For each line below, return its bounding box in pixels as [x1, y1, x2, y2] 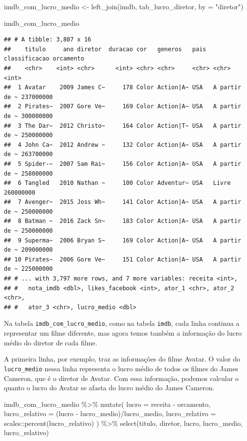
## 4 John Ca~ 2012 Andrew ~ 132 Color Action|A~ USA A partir [4, 141, 241, 148]
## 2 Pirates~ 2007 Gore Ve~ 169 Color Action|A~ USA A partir [4, 103, 241, 110]
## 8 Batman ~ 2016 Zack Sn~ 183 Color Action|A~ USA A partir [4, 218, 241, 225]
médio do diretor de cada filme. [4, 337, 97, 347]
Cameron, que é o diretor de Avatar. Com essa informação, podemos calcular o [4, 373, 239, 383]
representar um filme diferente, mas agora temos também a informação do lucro [4, 328, 242, 338]
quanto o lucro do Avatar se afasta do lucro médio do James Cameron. [4, 382, 214, 393]
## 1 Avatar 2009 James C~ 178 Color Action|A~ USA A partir [4, 84, 241, 91]
